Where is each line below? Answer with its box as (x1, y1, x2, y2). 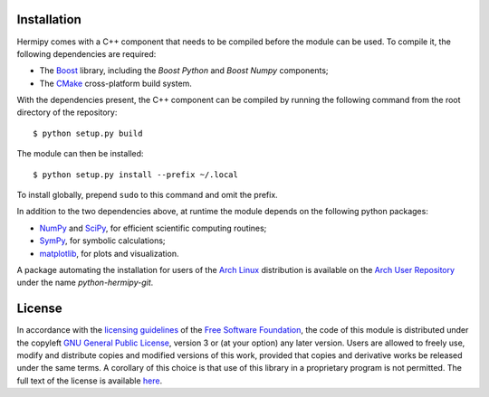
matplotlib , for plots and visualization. (39, 248, 179, 259)
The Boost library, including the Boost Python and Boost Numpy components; (39, 65, 330, 76)
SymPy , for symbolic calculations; (39, 235, 167, 246)
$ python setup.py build (33, 128, 143, 138)
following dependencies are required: (16, 48, 157, 59)
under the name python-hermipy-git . (16, 277, 154, 288)
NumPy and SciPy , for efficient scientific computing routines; (39, 222, 267, 233)
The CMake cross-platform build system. (39, 78, 192, 89)
